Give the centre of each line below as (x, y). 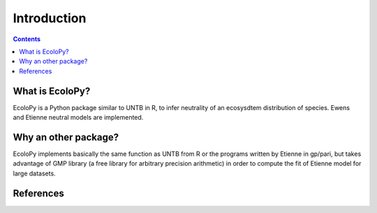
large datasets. (34, 173)
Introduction (50, 18)
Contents (27, 39)
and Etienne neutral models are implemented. (78, 118)
